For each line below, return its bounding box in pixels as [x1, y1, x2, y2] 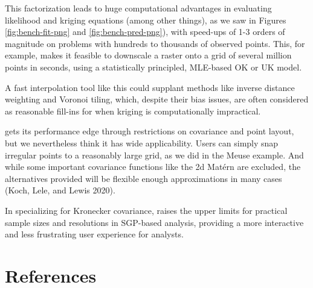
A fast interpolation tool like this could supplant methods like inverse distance [5, 81, 295, 93]
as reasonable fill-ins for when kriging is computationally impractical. [5, 104, 261, 117]
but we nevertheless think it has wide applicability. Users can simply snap [5, 136, 279, 149]
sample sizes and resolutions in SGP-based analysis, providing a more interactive [5, 216, 304, 228]
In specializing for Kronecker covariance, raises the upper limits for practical [5, 204, 288, 216]
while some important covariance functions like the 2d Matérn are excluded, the [5, 160, 301, 173]
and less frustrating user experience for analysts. [5, 228, 184, 240]
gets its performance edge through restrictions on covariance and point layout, [5, 125, 294, 137]
